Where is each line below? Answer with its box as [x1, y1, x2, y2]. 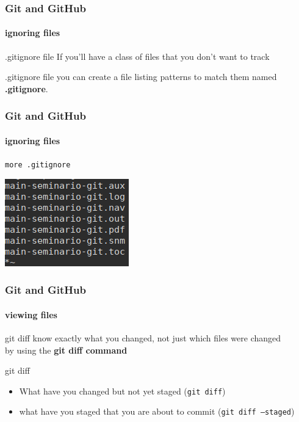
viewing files [5, 308, 57, 321]
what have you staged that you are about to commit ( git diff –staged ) [19, 405, 295, 418]
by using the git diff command [5, 343, 128, 356]
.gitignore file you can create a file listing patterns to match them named [5, 70, 277, 83]
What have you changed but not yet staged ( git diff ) [19, 384, 226, 397]
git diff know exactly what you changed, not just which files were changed [5, 331, 281, 344]
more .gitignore [5, 161, 71, 170]
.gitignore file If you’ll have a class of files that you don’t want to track [5, 49, 270, 62]
